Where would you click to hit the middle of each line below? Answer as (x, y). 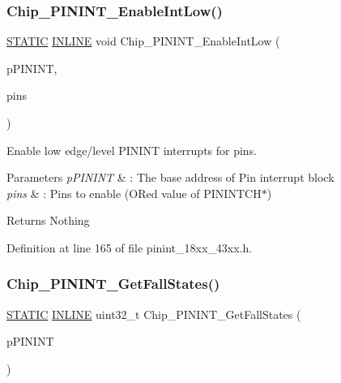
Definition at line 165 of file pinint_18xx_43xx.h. (130, 247)
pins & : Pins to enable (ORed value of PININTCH (134, 193)
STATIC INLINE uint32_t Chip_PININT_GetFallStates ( (154, 314)
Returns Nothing (48, 220)
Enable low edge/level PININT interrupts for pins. (132, 150)
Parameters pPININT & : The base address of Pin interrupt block (170, 177)
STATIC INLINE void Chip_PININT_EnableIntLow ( (143, 41)
